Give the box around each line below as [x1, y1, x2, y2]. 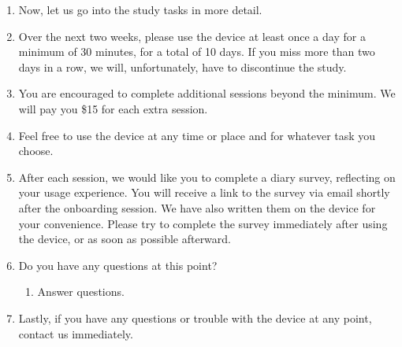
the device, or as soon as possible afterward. [18, 231, 232, 247]
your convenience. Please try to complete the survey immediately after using [18, 215, 388, 231]
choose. [18, 142, 54, 159]
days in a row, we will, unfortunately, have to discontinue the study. [18, 58, 347, 75]
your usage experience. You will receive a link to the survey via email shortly [18, 184, 390, 201]
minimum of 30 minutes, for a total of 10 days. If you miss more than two [18, 43, 375, 60]
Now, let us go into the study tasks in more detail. [18, 2, 262, 17]
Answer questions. [37, 283, 125, 300]
